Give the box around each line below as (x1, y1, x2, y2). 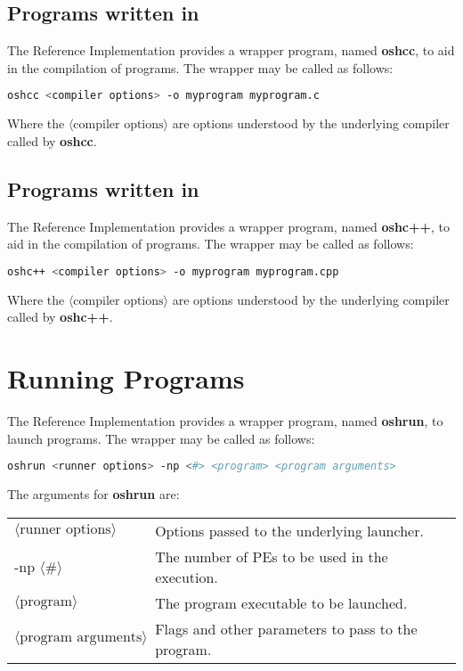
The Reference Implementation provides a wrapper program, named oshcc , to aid (7, 41, 455, 60)
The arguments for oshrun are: (7, 485, 180, 503)
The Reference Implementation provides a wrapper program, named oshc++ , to (7, 217, 451, 235)
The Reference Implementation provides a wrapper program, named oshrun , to (7, 412, 443, 430)
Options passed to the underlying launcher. (155, 520, 424, 541)
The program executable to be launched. (155, 592, 408, 613)
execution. (155, 566, 218, 587)
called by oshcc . (7, 131, 97, 150)
